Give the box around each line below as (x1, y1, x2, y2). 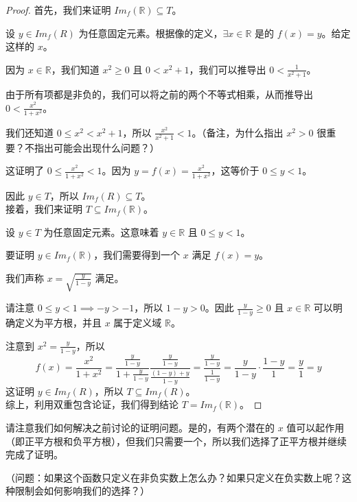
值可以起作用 (286, 420, 345, 434)
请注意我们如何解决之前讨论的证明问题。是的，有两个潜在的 (5, 420, 275, 434)
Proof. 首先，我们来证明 (5, 3, 111, 16)
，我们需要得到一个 (93, 248, 181, 262)
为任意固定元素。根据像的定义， (78, 25, 223, 40)
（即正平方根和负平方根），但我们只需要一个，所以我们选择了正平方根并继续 (5, 433, 347, 448)
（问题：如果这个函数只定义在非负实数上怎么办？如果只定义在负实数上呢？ (5, 470, 342, 484)
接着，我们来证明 (5, 202, 82, 216)
